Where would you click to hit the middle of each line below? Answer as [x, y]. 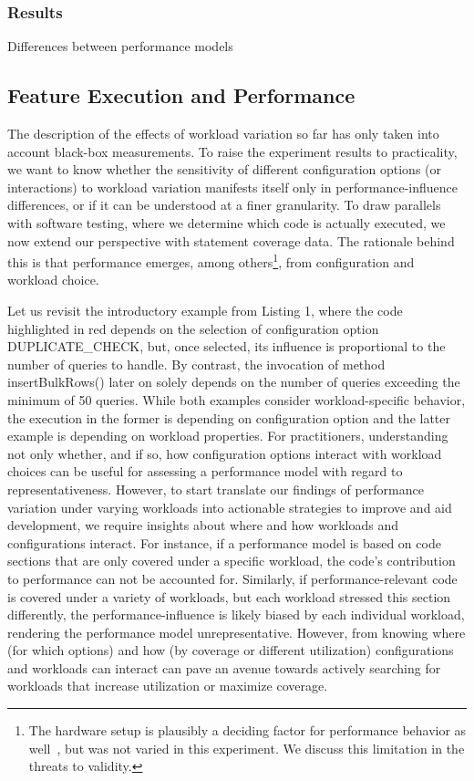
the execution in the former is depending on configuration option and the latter [229, 417]
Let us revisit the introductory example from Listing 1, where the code [205, 311]
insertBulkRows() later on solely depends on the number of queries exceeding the [234, 382]
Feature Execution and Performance [181, 95]
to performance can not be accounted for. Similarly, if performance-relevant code [232, 578]
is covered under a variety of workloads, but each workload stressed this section [229, 596]
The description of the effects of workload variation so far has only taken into [223, 134]
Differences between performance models [120, 46]
